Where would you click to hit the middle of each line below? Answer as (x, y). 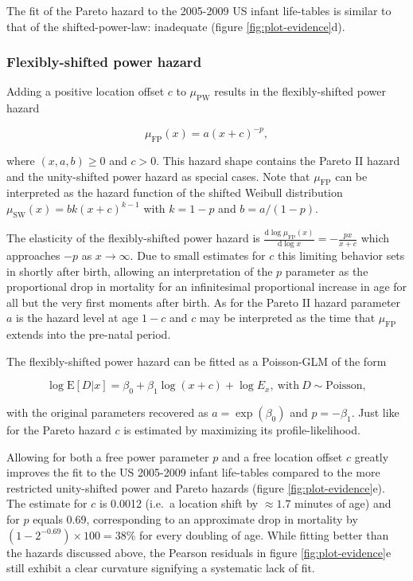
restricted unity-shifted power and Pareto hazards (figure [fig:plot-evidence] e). (196, 487)
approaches (33, 255)
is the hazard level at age (77, 318)
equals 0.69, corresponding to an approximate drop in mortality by (195, 519)
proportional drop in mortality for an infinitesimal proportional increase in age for (207, 287)
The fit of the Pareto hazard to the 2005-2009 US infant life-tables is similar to (199, 10)
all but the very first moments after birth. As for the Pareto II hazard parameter (204, 302)
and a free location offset (282, 456)
